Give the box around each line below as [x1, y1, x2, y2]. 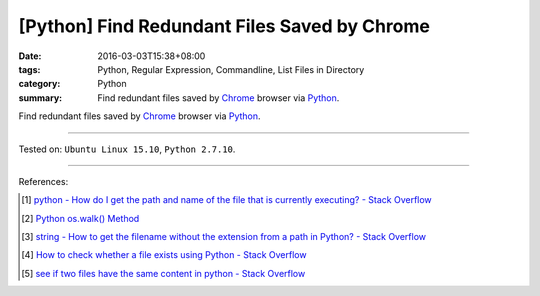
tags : [18, 63, 41, 75]
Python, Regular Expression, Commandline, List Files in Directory [97, 63, 365, 75]
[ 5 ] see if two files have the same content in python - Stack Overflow [21, 267, 306, 279]
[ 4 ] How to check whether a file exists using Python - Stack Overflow [21, 249, 307, 261]
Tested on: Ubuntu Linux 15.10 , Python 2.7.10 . [18, 143, 236, 155]
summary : [18, 91, 63, 104]
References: [18, 175, 69, 187]
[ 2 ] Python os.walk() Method [21, 212, 140, 224]
